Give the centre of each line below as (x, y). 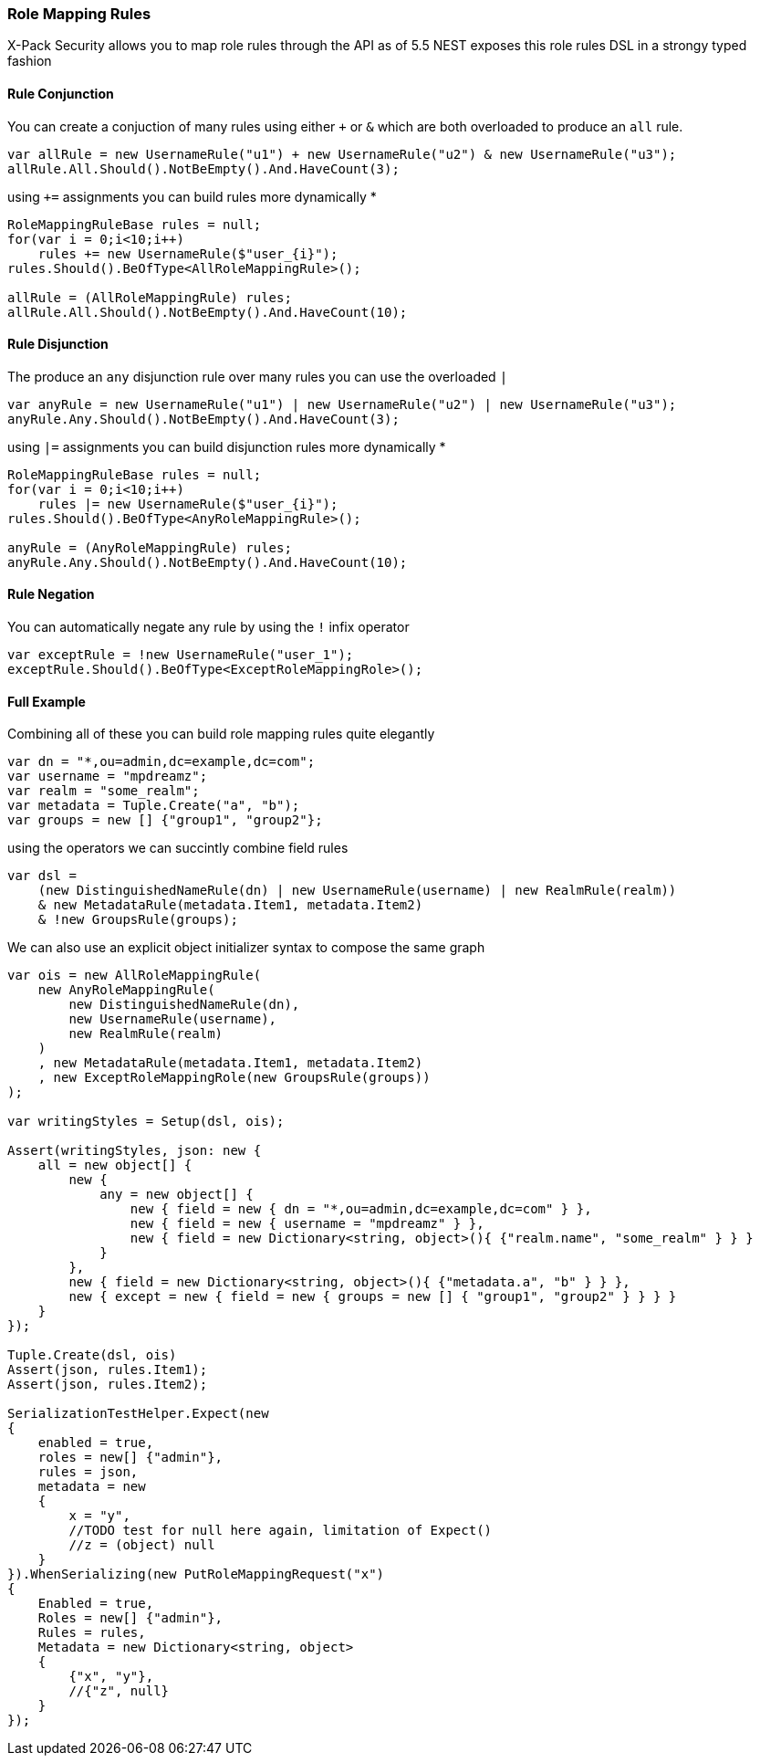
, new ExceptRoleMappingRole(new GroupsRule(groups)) (234, 1078)
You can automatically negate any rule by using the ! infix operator (208, 627)
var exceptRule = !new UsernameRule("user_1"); (181, 655)
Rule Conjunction (61, 93)
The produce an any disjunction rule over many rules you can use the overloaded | (258, 376)
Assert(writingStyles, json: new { (135, 1151)
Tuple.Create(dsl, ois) (92, 1355)
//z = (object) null (142, 1545)
